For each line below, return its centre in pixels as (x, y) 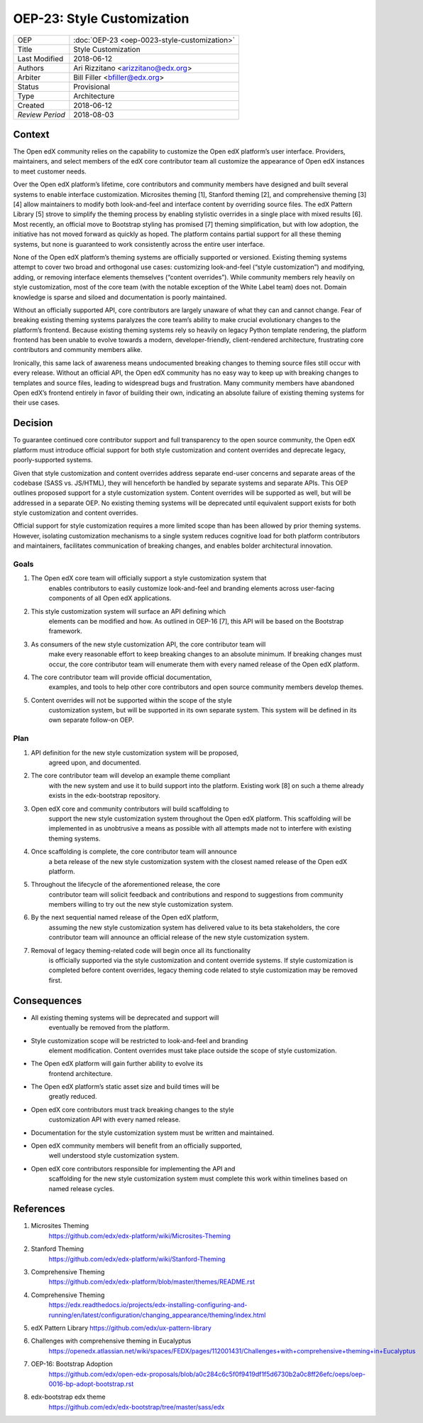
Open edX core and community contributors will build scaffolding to (130, 809)
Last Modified (40, 58)
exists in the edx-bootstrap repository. (105, 796)
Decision (33, 423)
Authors (31, 68)
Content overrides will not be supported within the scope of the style (131, 700)
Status (28, 87)
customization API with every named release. (115, 1119)
